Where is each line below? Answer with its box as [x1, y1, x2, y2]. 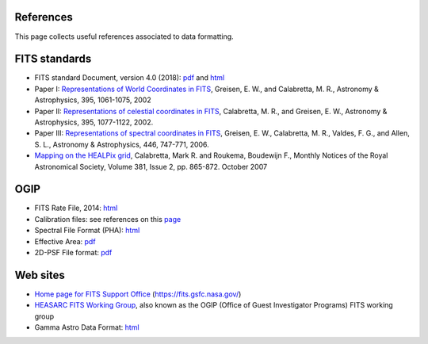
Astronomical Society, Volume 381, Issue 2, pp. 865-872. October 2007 [34, 162, 268, 171]
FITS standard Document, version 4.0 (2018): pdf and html [34, 73, 225, 82]
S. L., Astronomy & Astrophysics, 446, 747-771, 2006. [34, 140, 209, 149]
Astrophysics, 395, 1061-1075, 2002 [34, 95, 151, 105]
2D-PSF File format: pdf [34, 248, 113, 258]
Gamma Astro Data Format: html [34, 323, 139, 332]
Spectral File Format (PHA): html [34, 226, 140, 235]
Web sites [14, 268, 65, 281]
